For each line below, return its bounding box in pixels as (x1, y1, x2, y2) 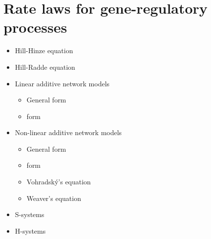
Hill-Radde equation (15, 61, 75, 72)
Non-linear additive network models (15, 127, 122, 138)
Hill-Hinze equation (15, 45, 73, 56)
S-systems (15, 209, 44, 219)
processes (3, 17, 67, 37)
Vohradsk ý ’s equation (26, 177, 91, 187)
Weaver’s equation (26, 193, 81, 203)
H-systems (15, 225, 46, 236)
